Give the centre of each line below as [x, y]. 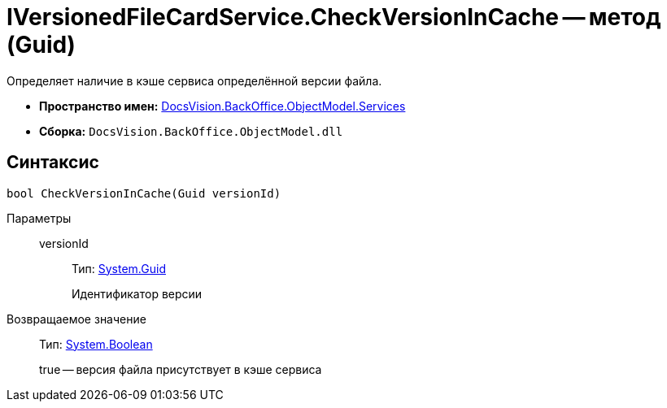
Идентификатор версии [137, 293]
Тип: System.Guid [119, 268]
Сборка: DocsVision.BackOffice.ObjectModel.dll [191, 131]
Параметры [39, 218]
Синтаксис [53, 163]
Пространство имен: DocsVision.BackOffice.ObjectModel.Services [222, 106]
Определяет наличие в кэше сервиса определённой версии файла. [194, 80]
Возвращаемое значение [76, 319]
